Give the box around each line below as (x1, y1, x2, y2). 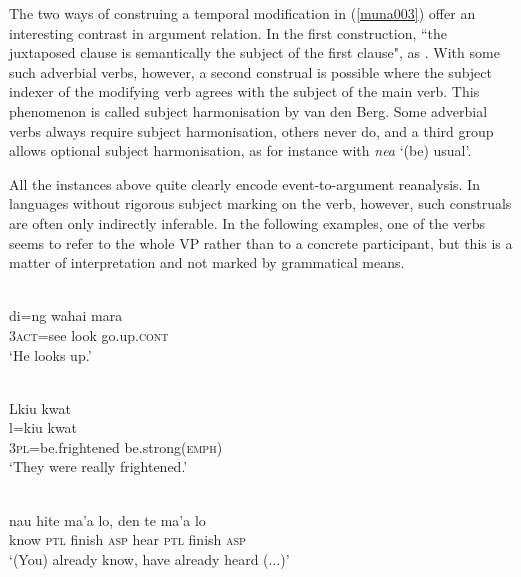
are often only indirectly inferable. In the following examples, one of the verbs (9, 212, 485, 233)
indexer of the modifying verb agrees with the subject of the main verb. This (9, 81, 480, 102)
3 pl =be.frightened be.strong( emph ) (9, 436, 223, 457)
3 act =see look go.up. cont (9, 324, 169, 345)
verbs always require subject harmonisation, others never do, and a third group (9, 120, 494, 141)
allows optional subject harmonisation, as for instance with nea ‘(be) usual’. (9, 140, 472, 161)
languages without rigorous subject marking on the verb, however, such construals (9, 193, 512, 214)
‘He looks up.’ (9, 344, 92, 365)
